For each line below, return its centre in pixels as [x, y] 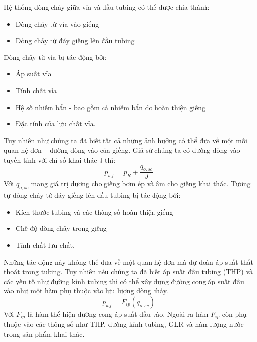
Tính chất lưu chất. [45, 245]
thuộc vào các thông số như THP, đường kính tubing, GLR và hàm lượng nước [124, 324]
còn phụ [234, 313]
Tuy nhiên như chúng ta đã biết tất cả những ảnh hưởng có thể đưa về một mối [126, 140]
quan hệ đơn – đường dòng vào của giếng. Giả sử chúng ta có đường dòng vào [122, 150]
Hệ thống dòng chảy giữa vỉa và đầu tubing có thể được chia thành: [107, 7]
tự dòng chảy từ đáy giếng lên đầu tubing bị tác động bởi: [92, 195]
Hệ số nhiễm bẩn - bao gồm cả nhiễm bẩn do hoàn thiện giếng [110, 107]
